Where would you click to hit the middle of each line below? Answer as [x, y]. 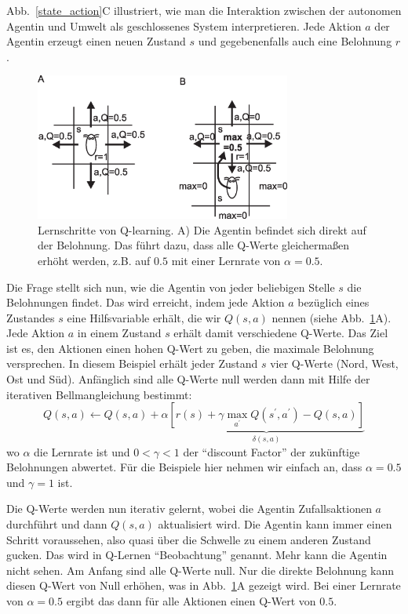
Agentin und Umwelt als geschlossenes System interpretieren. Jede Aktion [184, 25]
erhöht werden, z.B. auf [94, 260]
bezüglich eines [333, 302]
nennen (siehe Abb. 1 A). [331, 317]
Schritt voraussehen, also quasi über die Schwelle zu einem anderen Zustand [189, 539]
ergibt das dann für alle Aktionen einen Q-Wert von [191, 601]
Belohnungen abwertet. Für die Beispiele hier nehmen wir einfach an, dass [184, 467]
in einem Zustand [119, 333]
